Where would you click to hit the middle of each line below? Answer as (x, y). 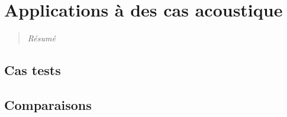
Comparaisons (48, 104)
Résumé (41, 38)
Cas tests (33, 70)
